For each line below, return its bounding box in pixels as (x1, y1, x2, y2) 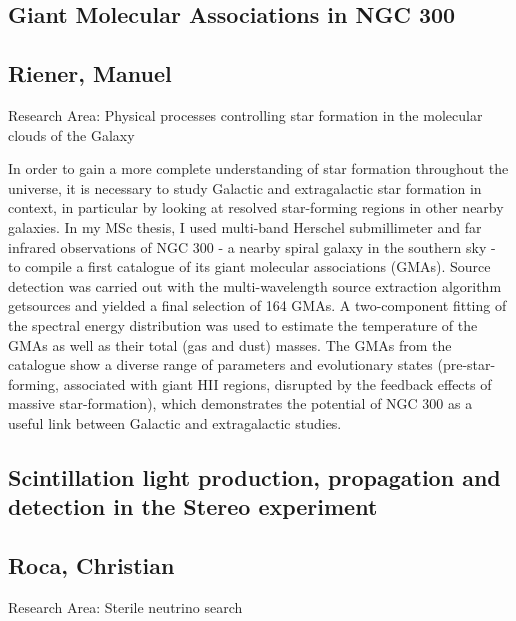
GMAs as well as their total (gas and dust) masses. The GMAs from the (8, 334, 452, 355)
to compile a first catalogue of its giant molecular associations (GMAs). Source (8, 256, 491, 277)
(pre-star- (437, 354, 496, 375)
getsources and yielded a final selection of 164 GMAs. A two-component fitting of (8, 295, 507, 316)
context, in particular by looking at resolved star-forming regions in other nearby (8, 197, 504, 218)
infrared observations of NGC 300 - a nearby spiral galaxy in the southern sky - (8, 236, 496, 257)
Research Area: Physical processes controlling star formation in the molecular (8, 104, 483, 125)
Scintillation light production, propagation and (8, 461, 501, 492)
